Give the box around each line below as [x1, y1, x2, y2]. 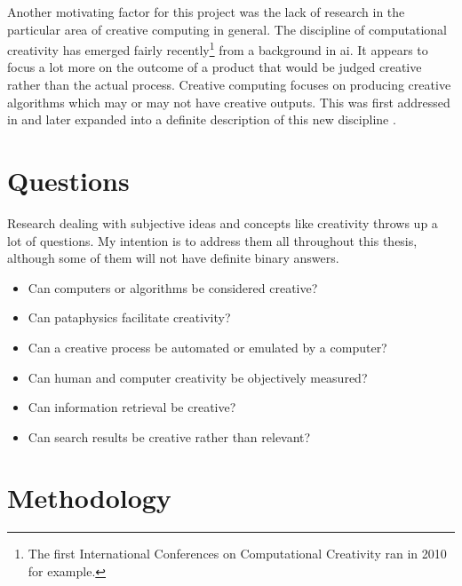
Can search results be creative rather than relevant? [28, 427, 311, 446]
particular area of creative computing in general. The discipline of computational [7, 20, 447, 38]
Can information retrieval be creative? [28, 398, 236, 416]
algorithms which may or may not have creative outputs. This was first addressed [7, 92, 450, 111]
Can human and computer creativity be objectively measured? [28, 368, 368, 386]
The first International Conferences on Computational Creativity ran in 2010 [28, 544, 447, 563]
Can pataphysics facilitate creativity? [28, 308, 231, 327]
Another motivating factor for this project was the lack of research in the [7, 3, 405, 20]
